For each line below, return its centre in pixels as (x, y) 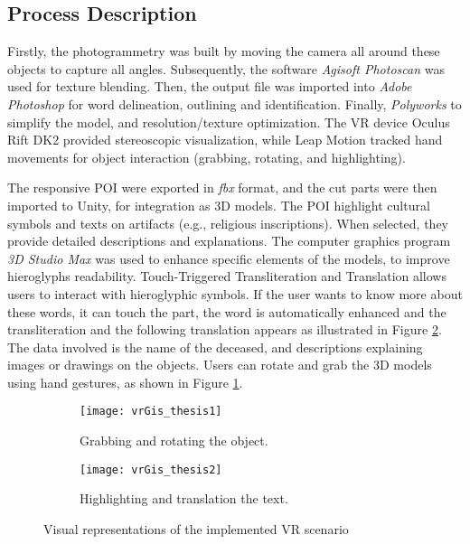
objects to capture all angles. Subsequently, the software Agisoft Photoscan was (226, 68)
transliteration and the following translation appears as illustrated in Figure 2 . (225, 329)
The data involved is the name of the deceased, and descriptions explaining (215, 347)
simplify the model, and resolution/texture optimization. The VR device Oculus (229, 122)
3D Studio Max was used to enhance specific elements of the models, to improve (229, 258)
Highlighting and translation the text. (184, 498)
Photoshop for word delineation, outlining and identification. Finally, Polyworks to (235, 103)
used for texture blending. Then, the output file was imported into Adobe (210, 86)
